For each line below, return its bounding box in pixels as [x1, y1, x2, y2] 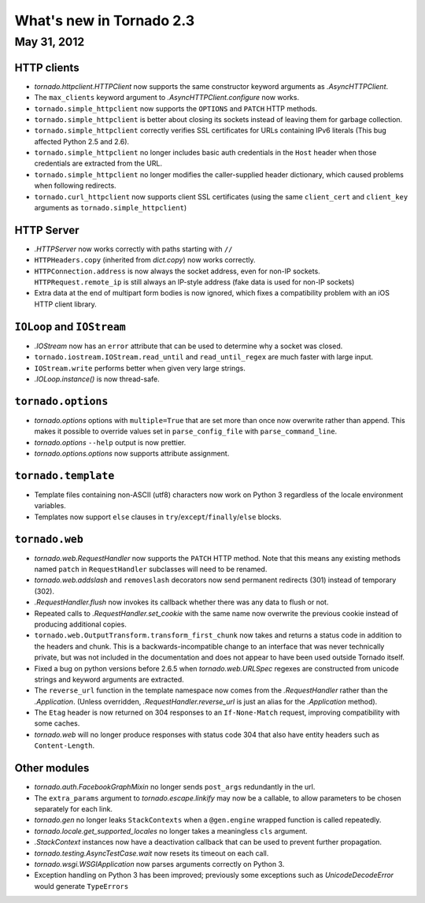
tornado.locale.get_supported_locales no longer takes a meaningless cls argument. [34, 826, 308, 835]
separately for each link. [34, 804, 113, 813]
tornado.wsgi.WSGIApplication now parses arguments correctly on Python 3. [34, 859, 285, 868]
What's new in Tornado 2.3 [14, 12, 195, 29]
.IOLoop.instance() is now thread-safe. [34, 374, 161, 384]
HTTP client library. [34, 299, 98, 309]
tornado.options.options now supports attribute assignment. [34, 449, 230, 459]
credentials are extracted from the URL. [34, 158, 163, 169]
